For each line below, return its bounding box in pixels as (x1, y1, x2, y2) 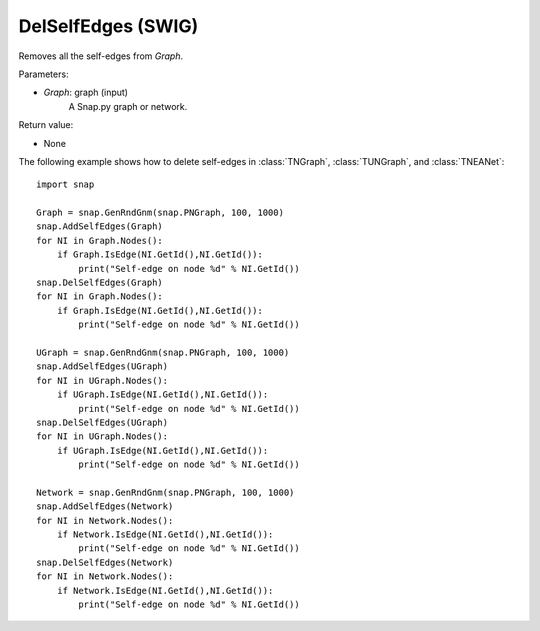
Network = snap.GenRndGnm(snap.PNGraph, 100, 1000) (36, 486, 295, 498)
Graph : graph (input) (43, 86, 129, 99)
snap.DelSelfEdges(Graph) (36, 277, 164, 289)
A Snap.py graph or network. (68, 100, 188, 112)
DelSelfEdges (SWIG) (18, 15, 199, 37)
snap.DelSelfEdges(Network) (36, 556, 174, 568)
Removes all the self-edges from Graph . (18, 50, 184, 62)
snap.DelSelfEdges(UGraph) (36, 416, 169, 428)
